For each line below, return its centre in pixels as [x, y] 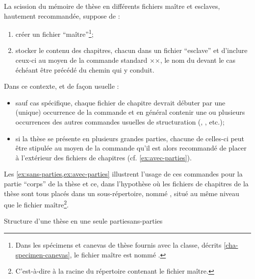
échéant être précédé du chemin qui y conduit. [85, 69]
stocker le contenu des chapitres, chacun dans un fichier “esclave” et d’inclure [131, 50]
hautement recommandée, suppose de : [62, 15]
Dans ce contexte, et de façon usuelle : [62, 86]
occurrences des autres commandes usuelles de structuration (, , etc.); [120, 122]
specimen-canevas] [43, 254]
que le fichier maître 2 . [36, 204]
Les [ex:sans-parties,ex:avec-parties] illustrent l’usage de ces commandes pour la [123, 174]
